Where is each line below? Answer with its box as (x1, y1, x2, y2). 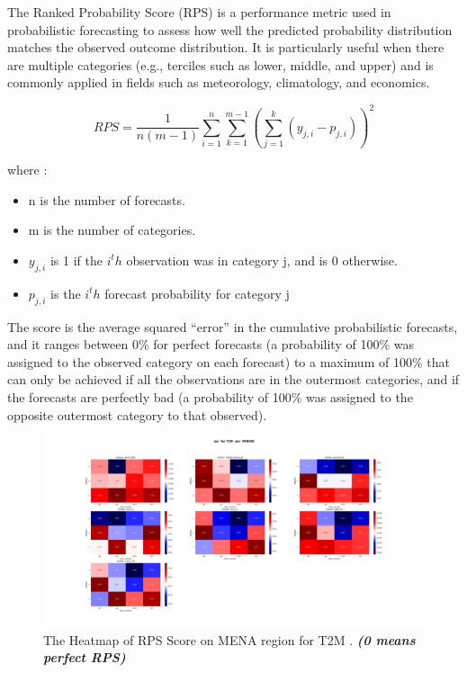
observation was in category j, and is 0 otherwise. (126, 250, 398, 269)
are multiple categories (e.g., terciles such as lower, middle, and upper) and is (7, 55, 434, 74)
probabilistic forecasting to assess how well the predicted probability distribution (7, 20, 453, 39)
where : (7, 160, 48, 179)
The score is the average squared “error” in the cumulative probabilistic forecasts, (7, 317, 458, 336)
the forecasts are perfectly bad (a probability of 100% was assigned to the (7, 387, 413, 406)
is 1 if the (49, 250, 103, 269)
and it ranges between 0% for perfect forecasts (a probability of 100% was (7, 335, 414, 354)
